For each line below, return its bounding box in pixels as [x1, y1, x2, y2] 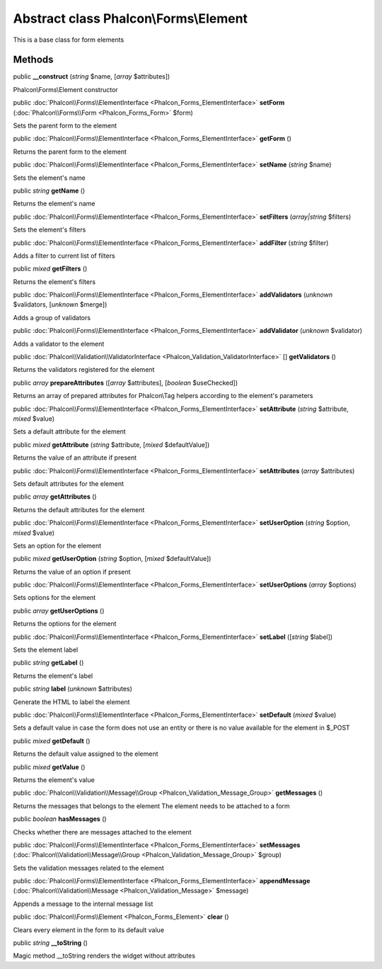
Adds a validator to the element [13, 339, 105, 348]
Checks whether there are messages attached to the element [13, 827, 192, 836]
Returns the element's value [13, 776, 95, 784]
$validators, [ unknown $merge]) [13, 300, 108, 309]
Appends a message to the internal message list [13, 900, 154, 908]
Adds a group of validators [13, 313, 91, 322]
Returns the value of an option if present [13, 567, 131, 576]
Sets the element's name [13, 174, 86, 182]
